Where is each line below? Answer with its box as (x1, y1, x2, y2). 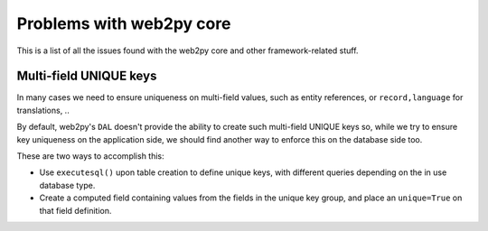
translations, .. (16, 105, 70, 115)
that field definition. (39, 205, 112, 216)
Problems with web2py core (16, 14, 231, 33)
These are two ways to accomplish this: (16, 151, 164, 162)
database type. (39, 180, 96, 190)
